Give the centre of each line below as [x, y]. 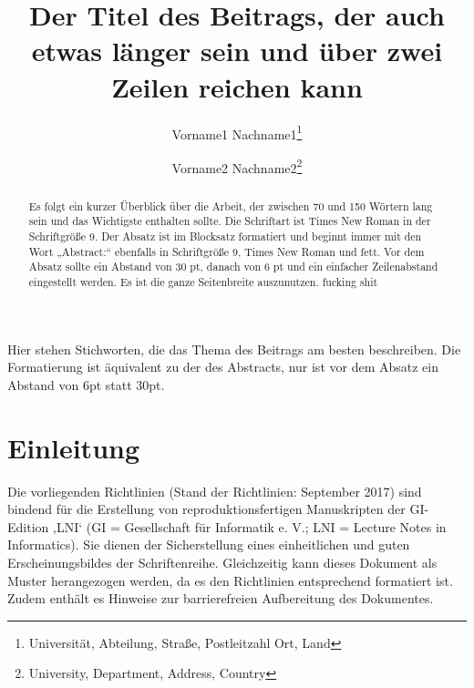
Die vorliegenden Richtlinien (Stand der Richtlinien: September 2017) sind [215, 491]
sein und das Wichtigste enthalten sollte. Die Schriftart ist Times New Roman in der [230, 221]
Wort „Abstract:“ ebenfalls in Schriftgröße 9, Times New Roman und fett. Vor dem [227, 251]
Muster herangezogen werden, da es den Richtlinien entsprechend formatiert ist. [230, 580]
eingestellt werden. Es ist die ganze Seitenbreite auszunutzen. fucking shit [203, 282]
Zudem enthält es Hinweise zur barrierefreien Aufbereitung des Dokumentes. [221, 598]
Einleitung [74, 447]
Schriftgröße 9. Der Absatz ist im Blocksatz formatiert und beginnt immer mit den [225, 236]
